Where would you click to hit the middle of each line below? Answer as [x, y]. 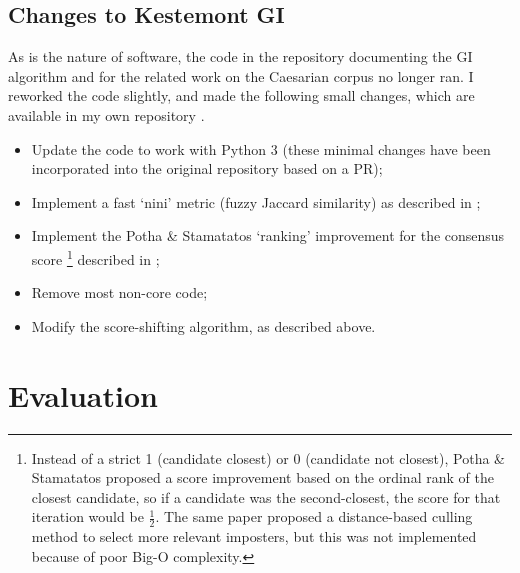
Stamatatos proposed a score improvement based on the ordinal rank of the [262, 477]
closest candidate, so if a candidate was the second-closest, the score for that [266, 496]
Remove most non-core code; [119, 292]
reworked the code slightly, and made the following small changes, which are [241, 95]
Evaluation [83, 394]
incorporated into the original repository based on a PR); [207, 168]
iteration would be [87, 516]
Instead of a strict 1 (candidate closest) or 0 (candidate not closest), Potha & [268, 457]
